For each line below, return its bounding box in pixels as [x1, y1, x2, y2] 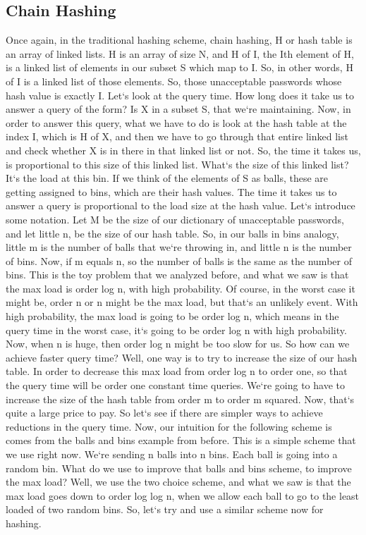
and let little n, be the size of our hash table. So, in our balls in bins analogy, [6, 226, 339, 240]
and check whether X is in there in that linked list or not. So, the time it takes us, [6, 142, 361, 157]
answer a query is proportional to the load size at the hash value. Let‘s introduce [6, 198, 355, 213]
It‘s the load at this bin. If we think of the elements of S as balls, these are [6, 171, 329, 185]
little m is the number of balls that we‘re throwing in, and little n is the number [6, 240, 352, 254]
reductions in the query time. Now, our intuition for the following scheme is [6, 419, 332, 433]
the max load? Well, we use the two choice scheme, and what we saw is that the [6, 474, 351, 489]
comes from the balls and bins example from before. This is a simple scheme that [6, 433, 356, 448]
